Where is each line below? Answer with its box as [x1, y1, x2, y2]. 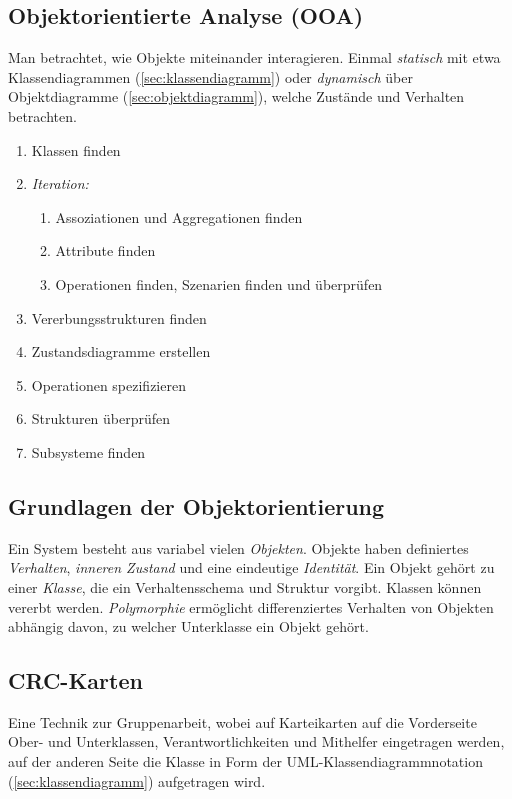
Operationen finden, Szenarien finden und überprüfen [55, 273, 383, 294]
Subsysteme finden [31, 441, 146, 462]
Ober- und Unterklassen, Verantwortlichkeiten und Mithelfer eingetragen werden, [8, 731, 505, 752]
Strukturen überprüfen [31, 408, 171, 429]
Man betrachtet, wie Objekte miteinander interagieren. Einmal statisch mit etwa [8, 47, 501, 68]
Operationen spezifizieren [31, 374, 186, 395]
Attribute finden [55, 240, 156, 261]
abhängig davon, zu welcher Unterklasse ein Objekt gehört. [8, 616, 369, 637]
